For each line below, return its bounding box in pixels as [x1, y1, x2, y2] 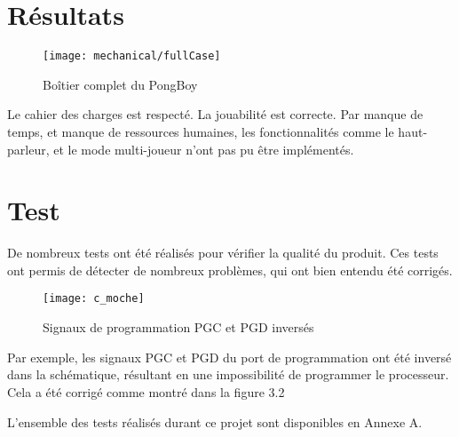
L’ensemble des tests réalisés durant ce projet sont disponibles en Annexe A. [7, 412, 423, 431]
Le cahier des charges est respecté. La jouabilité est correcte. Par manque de [7, 105, 423, 123]
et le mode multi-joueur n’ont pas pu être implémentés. [53, 139, 354, 158]
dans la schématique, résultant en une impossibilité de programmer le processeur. [7, 365, 449, 384]
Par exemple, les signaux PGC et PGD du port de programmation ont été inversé [7, 347, 452, 366]
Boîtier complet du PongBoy [43, 75, 198, 93]
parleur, [7, 139, 50, 158]
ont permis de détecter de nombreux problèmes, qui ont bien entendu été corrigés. [7, 260, 453, 279]
